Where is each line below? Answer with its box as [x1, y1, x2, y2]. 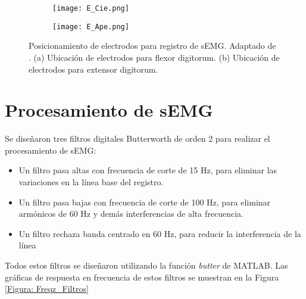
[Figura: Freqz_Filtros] [5, 282, 89, 295]
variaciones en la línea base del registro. [18, 176, 164, 188]
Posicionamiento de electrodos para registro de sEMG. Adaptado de [29, 39, 276, 52]
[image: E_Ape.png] [52, 22, 129, 31]
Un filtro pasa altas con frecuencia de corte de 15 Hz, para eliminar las [18, 164, 277, 176]
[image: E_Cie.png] [52, 4, 129, 13]
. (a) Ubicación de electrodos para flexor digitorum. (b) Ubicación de [29, 51, 280, 63]
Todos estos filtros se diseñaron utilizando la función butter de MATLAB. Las [5, 258, 288, 271]
